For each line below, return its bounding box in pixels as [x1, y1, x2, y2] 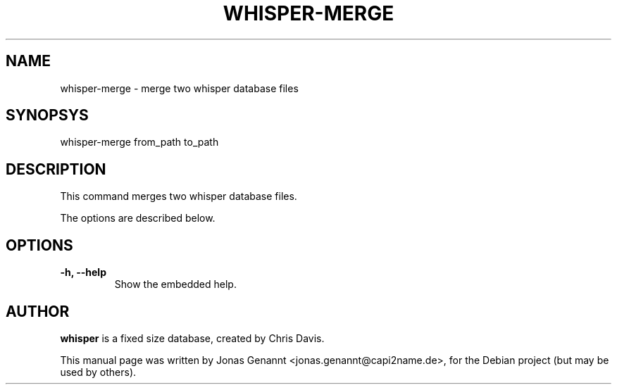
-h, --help [60, 266, 106, 279]
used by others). [60, 365, 137, 378]
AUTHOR [6, 302, 70, 320]
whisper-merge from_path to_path [60, 136, 219, 149]
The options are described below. [60, 212, 216, 225]
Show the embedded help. [114, 278, 237, 291]
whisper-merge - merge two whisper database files [60, 82, 299, 94]
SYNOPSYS [6, 106, 89, 125]
